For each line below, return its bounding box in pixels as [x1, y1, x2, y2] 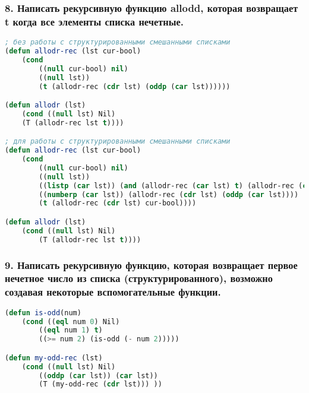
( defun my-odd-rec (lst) [5, 353, 103, 362]
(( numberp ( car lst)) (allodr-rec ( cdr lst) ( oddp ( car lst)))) [39, 190, 299, 199]
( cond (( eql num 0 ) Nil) [21, 317, 120, 326]
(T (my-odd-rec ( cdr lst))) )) [39, 380, 162, 389]
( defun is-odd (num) [5, 308, 81, 317]
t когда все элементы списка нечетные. [5, 14, 184, 28]
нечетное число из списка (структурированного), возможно [5, 271, 273, 286]
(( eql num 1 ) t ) [39, 326, 103, 335]
